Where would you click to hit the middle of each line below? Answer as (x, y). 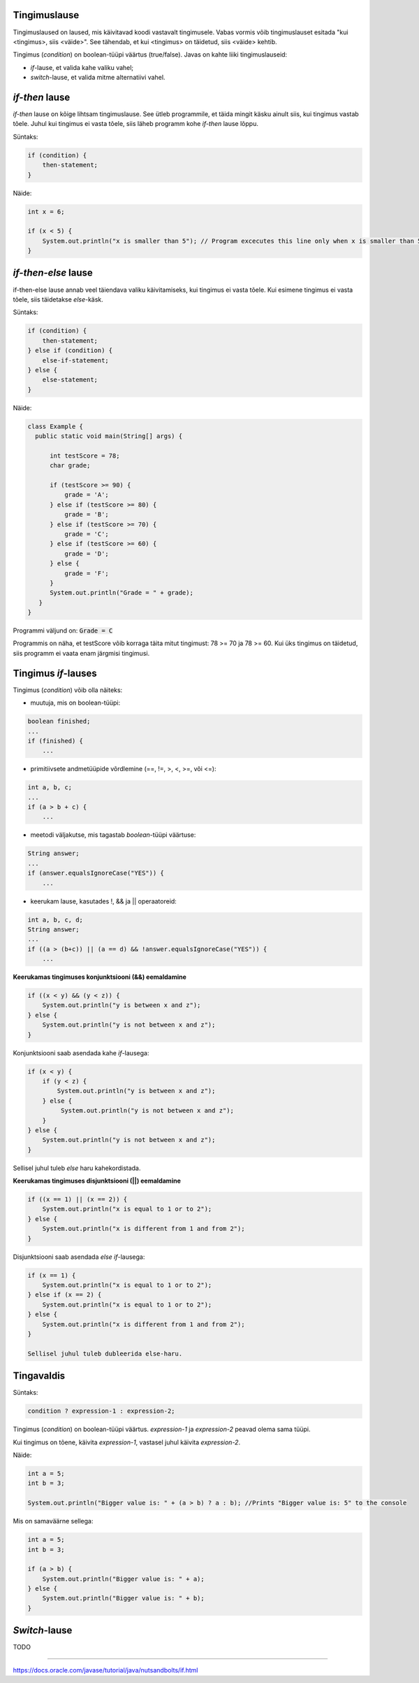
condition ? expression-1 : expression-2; (101, 1411)
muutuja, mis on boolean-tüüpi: (75, 703)
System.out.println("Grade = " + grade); (122, 593)
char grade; (70, 466)
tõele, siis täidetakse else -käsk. (58, 299)
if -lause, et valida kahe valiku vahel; (82, 67)
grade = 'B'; (87, 515)
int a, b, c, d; (56, 920)
